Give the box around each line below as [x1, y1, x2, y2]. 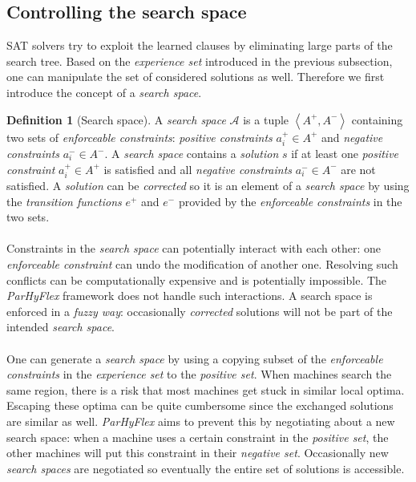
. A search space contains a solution [104, 145, 279, 161]
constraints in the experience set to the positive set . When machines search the [6, 366, 392, 383]
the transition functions [6, 192, 122, 209]
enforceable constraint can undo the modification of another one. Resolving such [6, 255, 398, 272]
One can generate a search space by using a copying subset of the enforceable [6, 350, 383, 367]
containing [351, 111, 403, 128]
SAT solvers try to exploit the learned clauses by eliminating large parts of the [6, 37, 393, 54]
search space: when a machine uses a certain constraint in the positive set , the [6, 428, 389, 445]
